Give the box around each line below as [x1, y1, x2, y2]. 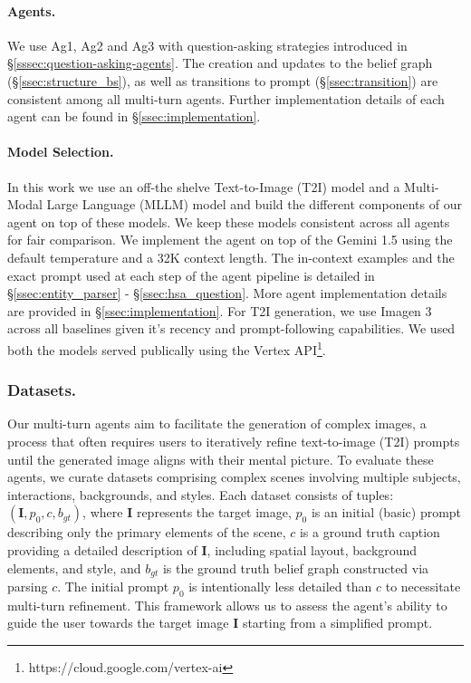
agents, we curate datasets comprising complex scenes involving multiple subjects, [7, 467, 461, 486]
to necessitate [385, 576, 461, 595]
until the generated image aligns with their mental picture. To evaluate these [7, 449, 434, 468]
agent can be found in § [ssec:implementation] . [7, 107, 261, 126]
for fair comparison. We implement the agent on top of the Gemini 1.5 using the [7, 230, 453, 249]
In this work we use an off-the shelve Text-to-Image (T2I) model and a [7, 177, 400, 196]
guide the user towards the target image [7, 613, 229, 632]
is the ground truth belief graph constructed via [162, 558, 429, 577]
